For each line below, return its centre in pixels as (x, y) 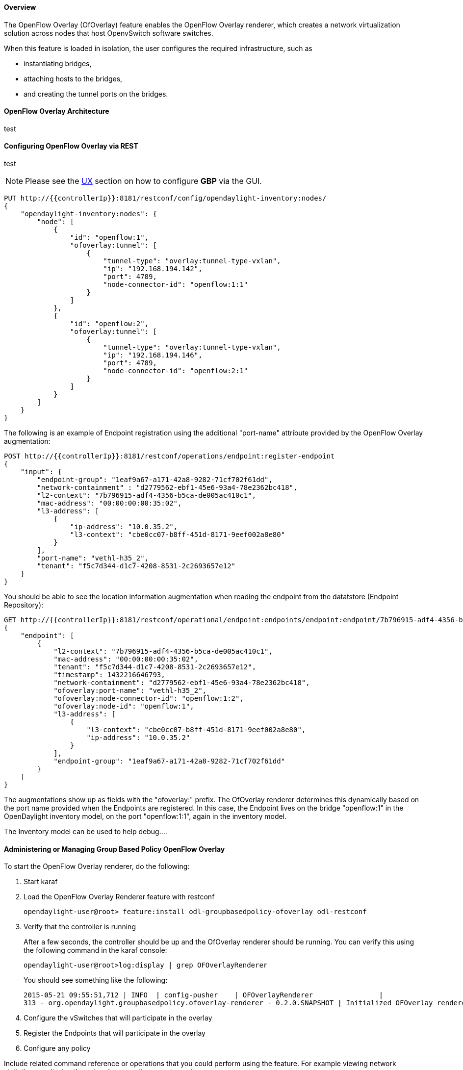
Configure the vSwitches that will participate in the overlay (118, 1018)
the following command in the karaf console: (95, 950)
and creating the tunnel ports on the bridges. (96, 94)
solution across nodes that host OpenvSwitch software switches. (109, 33)
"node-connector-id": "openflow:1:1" (176, 285)
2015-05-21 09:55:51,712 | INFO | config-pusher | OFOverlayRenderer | (204, 995)
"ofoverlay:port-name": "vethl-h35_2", (130, 691)
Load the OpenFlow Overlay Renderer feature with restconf (119, 897)
